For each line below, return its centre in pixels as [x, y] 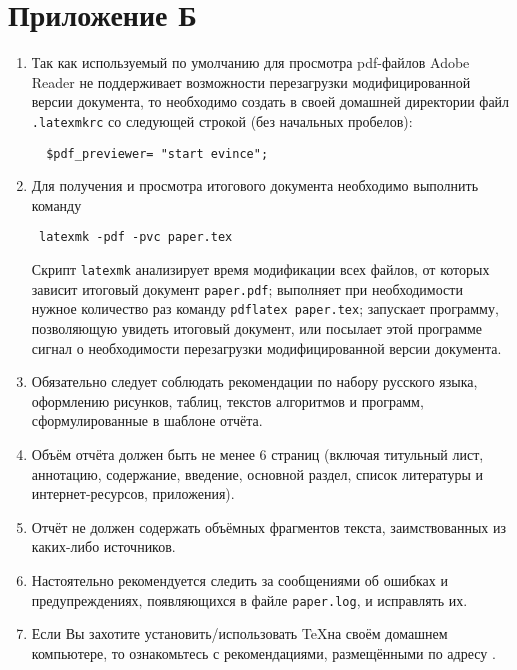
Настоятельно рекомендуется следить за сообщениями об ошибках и [239, 579]
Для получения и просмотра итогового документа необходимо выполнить [255, 185]
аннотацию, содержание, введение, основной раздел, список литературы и [257, 473]
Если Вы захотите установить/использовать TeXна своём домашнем [239, 633]
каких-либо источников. [103, 546]
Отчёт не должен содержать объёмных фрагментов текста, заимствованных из [269, 526]
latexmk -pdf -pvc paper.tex [135, 237]
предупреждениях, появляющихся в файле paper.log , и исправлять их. [249, 599]
